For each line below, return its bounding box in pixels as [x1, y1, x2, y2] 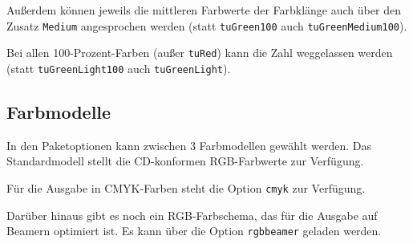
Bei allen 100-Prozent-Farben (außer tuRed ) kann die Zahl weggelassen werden [6, 44, 393, 61]
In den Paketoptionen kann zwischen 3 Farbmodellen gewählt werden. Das [6, 136, 372, 153]
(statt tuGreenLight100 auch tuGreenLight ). [6, 59, 231, 76]
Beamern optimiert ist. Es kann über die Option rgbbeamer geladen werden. [6, 222, 382, 239]
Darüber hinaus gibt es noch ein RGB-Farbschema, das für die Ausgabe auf [6, 206, 378, 223]
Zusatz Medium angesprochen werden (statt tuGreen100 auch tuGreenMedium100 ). [6, 17, 407, 34]
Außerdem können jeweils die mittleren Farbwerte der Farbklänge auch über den [6, 2, 401, 18]
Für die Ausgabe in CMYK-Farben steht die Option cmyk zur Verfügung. [6, 179, 366, 196]
